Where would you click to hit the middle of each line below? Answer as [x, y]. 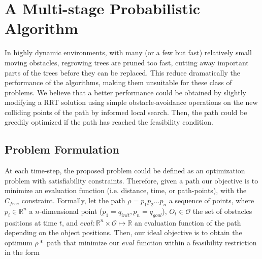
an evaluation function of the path [188, 222]
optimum [19, 242]
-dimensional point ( [71, 211]
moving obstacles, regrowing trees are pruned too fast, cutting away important [127, 62]
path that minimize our [83, 242]
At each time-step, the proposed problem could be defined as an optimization [125, 171]
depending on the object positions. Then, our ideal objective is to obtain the [123, 232]
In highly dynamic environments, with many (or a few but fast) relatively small [128, 52]
